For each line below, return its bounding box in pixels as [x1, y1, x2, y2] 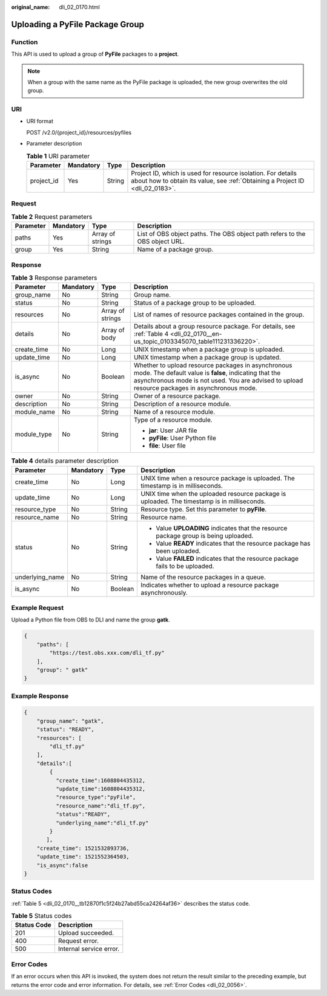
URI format [26, 118, 54, 125]
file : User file [148, 441, 186, 450]
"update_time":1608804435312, [55, 785, 145, 792]
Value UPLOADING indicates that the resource [156, 524, 288, 532]
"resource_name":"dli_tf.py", [55, 802, 145, 809]
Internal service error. [58, 944, 120, 953]
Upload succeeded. [58, 929, 114, 937]
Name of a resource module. [133, 408, 216, 416]
